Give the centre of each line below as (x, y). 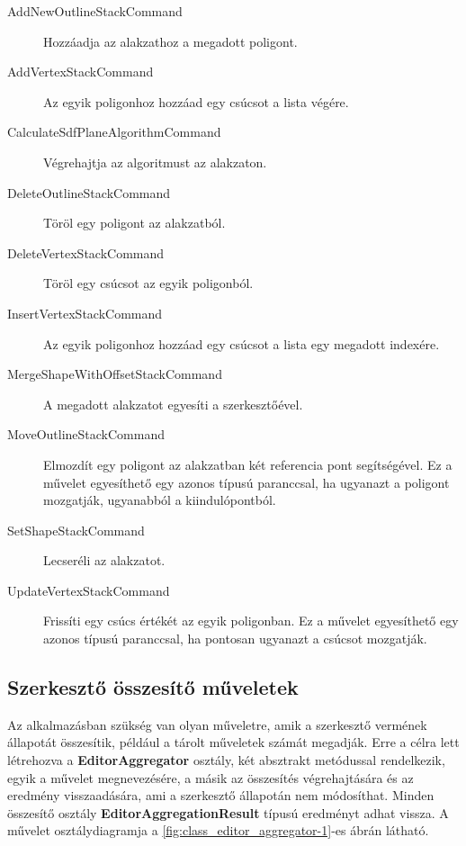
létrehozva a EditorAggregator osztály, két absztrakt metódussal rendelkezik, (226, 760)
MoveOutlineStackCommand (86, 434)
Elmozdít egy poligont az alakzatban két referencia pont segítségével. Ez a (248, 464)
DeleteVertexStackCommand (86, 252)
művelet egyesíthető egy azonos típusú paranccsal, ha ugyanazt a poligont (246, 482)
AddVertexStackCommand (81, 72)
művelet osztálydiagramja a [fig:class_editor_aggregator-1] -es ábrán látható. (218, 830)
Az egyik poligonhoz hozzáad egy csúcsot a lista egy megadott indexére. (242, 343)
